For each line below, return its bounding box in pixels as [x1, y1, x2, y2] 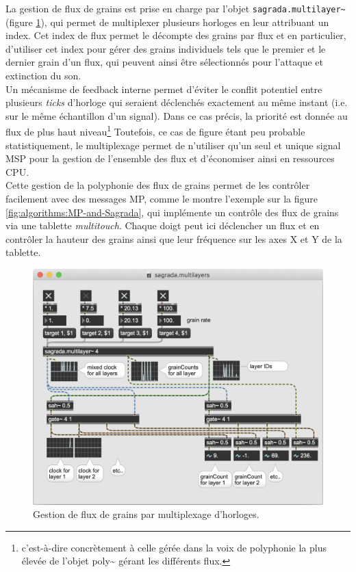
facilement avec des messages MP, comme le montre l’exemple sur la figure [5, 192, 318, 206]
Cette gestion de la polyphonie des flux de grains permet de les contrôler [5, 178, 310, 192]
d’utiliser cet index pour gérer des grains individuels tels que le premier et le [5, 41, 326, 55]
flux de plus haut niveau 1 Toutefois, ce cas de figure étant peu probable [5, 122, 305, 139]
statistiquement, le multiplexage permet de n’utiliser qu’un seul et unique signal [5, 138, 341, 152]
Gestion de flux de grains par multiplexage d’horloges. [33, 507, 259, 521]
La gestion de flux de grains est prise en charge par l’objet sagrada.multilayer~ [5, 1, 346, 15]
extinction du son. [5, 68, 81, 83]
